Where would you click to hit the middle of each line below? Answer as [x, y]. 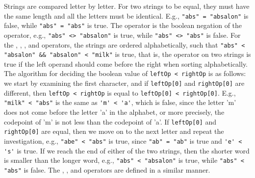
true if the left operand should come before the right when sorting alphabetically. [126, 64]
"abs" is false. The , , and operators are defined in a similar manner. [107, 169]
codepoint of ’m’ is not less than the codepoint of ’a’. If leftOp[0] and [110, 121]
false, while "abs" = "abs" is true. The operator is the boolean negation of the [123, 25]
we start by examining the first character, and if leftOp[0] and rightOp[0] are [124, 83]
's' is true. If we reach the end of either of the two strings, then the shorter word [127, 150]
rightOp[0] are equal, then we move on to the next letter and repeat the [114, 131]
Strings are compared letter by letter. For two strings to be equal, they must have [127, 6]
